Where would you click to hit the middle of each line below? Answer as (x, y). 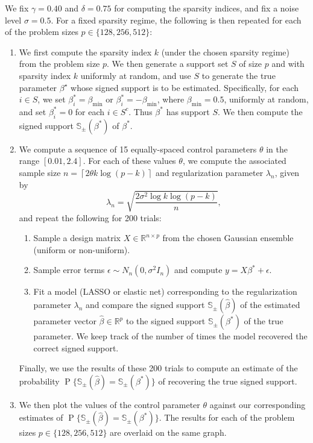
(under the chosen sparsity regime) (225, 52)
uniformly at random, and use (136, 75)
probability (39, 381)
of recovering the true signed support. (228, 381)
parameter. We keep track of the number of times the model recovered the (170, 336)
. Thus (141, 111)
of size (251, 64)
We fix (17, 8)
